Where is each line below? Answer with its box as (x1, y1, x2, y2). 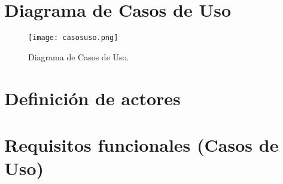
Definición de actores (4, 85, 181, 110)
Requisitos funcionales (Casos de (4, 132, 279, 157)
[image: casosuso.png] (28, 33, 118, 42)
